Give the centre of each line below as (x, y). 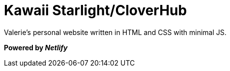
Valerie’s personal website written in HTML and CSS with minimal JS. (115, 32)
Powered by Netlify (36, 47)
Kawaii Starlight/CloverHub (96, 10)
